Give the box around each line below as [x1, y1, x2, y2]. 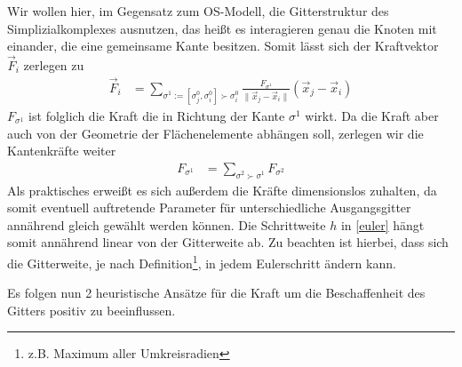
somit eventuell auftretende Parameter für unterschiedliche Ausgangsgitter [7, 198, 411, 217]
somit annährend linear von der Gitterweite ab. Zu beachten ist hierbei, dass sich [7, 233, 449, 251]
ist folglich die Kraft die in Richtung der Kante [28, 107, 285, 125]
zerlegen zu [23, 56, 84, 74]
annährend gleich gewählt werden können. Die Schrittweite [7, 215, 326, 234]
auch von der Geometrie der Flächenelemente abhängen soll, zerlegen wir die [7, 124, 424, 142]
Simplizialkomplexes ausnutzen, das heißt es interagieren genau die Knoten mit [7, 19, 437, 37]
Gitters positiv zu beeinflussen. [7, 300, 176, 319]
